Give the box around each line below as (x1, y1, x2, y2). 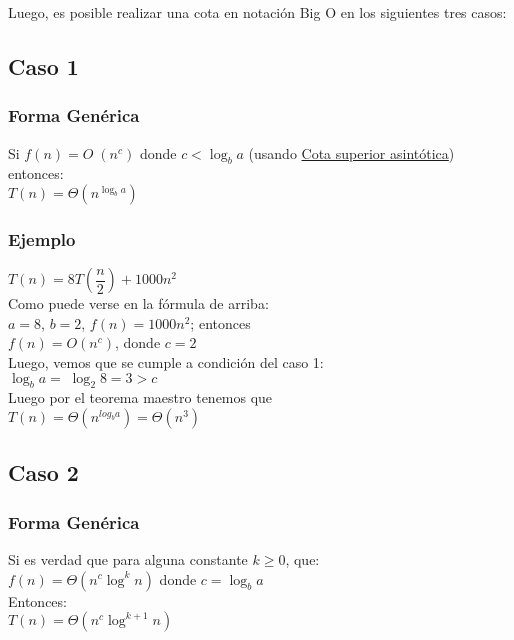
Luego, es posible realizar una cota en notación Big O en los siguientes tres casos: (8, 2, 507, 22)
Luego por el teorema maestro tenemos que (8, 387, 273, 408)
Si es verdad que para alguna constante (8, 548, 248, 569)
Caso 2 (8, 457, 79, 488)
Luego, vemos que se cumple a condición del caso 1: (8, 351, 324, 372)
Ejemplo (8, 226, 76, 251)
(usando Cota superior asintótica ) (248, 142, 455, 163)
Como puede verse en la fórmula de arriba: (8, 293, 269, 314)
